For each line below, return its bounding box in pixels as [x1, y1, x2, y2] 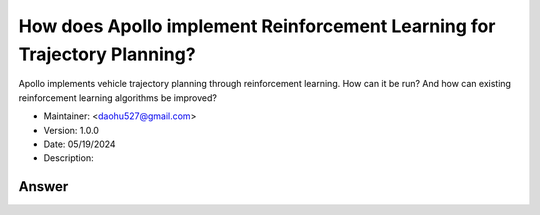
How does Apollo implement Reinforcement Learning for [18, 15, 496, 37]
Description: [43, 152, 94, 164]
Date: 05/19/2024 [43, 138, 116, 150]
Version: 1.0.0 [43, 124, 100, 136]
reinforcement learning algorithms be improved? [18, 91, 217, 104]
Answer [18, 178, 69, 195]
